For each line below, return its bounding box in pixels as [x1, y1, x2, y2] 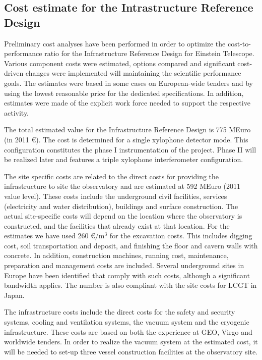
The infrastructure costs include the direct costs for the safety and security [4, 306, 235, 317]
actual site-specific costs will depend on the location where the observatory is [4, 211, 242, 221]
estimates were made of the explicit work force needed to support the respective [4, 97, 250, 108]
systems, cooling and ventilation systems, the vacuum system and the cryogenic [4, 317, 249, 327]
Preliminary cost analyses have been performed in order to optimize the [4, 38, 226, 48]
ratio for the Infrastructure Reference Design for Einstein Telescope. [44, 48, 254, 59]
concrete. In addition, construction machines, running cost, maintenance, [4, 250, 229, 261]
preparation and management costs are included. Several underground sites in [4, 260, 244, 271]
